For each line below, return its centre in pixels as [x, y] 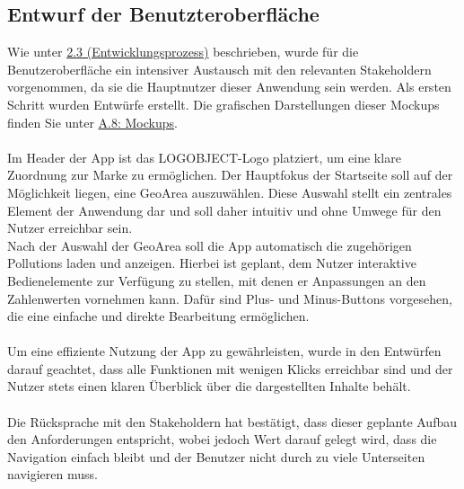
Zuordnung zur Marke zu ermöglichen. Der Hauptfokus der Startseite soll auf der [230, 175]
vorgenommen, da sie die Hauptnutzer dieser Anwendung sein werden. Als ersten [229, 87]
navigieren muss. [53, 474]
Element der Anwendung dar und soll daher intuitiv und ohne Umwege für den [224, 210]
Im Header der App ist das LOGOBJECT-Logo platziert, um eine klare [204, 157]
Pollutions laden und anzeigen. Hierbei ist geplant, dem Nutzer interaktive [212, 263]
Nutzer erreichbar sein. [70, 228]
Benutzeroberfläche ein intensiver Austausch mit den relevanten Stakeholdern [219, 69]
